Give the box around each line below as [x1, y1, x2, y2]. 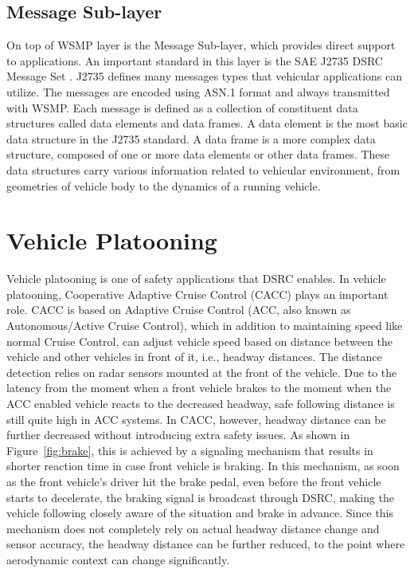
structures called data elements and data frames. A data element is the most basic [6, 115, 408, 131]
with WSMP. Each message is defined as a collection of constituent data [6, 99, 358, 116]
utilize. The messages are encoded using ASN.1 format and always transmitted [6, 83, 390, 100]
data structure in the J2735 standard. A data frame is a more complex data [6, 130, 376, 147]
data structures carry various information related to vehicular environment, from [6, 161, 400, 178]
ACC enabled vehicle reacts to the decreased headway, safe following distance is [6, 395, 395, 412]
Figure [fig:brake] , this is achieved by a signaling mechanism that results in [6, 442, 373, 458]
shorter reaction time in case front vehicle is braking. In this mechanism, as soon [6, 457, 400, 474]
